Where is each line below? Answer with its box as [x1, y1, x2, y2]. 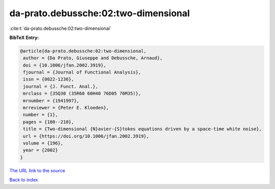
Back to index [9, 177, 38, 183]
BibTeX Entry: [9, 34, 39, 41]
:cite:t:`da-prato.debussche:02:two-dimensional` [9, 25, 112, 31]
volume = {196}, [23, 140, 64, 146]
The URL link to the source [9, 167, 66, 173]
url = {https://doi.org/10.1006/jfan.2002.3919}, [23, 133, 150, 139]
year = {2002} [23, 147, 58, 153]
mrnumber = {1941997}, [23, 98, 80, 103]
